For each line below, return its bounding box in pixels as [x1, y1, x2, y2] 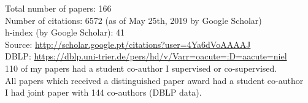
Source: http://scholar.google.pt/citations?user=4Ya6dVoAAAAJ [5, 37, 251, 50]
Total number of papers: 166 [5, 2, 112, 14]
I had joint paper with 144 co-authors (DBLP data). [5, 86, 202, 99]
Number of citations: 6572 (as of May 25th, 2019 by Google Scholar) [5, 13, 262, 26]
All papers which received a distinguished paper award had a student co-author [5, 74, 304, 86]
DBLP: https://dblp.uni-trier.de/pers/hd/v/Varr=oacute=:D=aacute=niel [5, 50, 287, 63]
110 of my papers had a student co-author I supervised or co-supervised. [5, 61, 277, 74]
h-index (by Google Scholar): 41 [5, 26, 125, 39]
